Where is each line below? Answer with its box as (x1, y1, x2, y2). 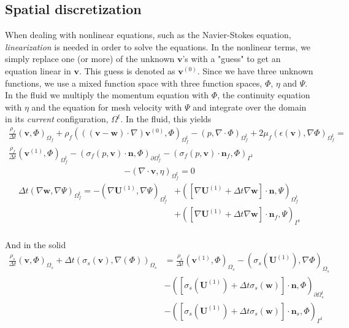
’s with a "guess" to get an (182, 52, 281, 65)
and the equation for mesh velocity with (31, 100, 182, 113)
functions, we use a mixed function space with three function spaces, (5, 76, 263, 89)
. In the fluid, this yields (120, 112, 212, 125)
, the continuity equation (217, 88, 310, 101)
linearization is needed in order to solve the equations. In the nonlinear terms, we (5, 40, 311, 53)
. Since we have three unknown (197, 64, 313, 77)
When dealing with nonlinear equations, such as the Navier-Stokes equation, (5, 28, 291, 41)
